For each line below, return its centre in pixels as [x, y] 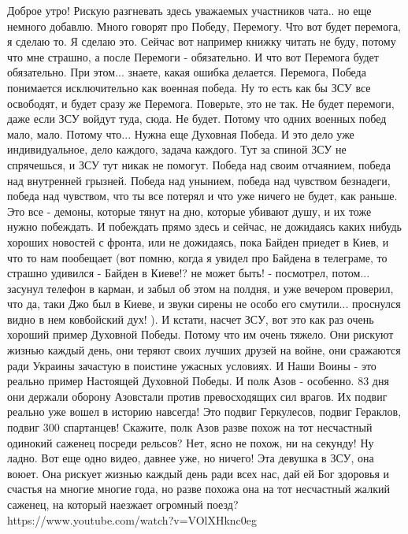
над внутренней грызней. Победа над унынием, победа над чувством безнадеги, [199, 180]
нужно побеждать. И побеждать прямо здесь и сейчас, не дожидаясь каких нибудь [204, 226]
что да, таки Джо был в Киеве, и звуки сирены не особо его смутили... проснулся [204, 304]
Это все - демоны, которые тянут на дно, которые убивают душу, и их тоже [189, 211]
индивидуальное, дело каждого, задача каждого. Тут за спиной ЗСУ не [177, 149]
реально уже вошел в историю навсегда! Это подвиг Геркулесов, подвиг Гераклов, [204, 412]
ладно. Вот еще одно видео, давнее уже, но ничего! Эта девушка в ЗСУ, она [191, 458]
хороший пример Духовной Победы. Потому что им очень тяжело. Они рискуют [200, 334]
